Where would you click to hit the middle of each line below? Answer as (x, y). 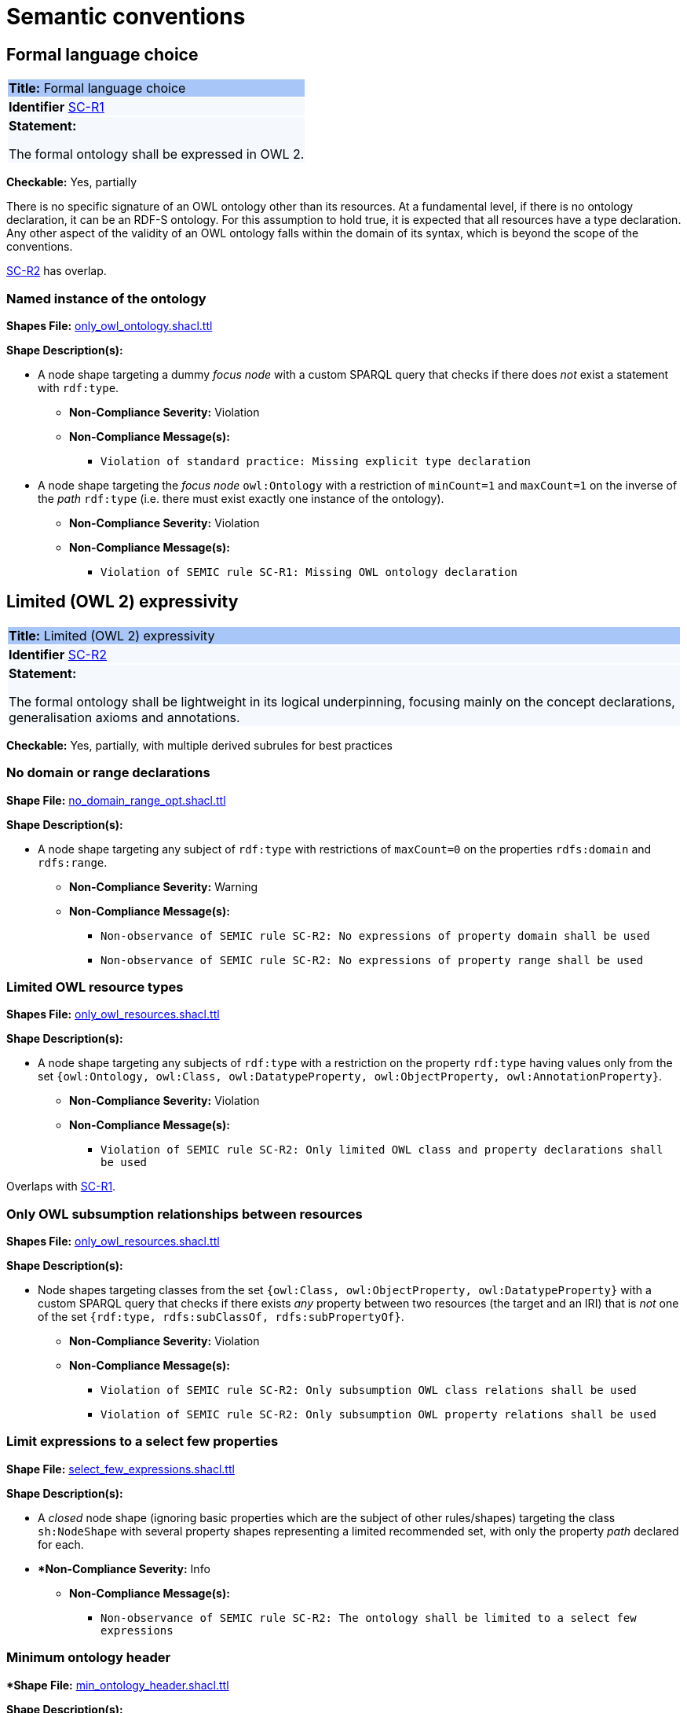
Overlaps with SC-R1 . (61, 1187)
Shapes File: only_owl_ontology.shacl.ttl (110, 325)
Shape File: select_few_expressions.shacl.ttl (121, 1469)
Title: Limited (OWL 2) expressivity (112, 635)
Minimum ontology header (89, 1658)
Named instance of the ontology (106, 298)
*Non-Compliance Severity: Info (124, 1568)
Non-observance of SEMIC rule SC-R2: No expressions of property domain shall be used (375, 935)
